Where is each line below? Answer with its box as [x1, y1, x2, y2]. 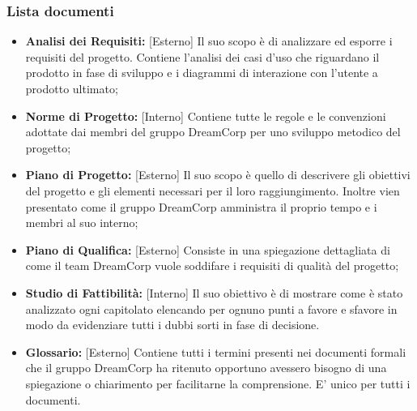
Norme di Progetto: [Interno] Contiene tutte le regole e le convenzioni [25, 107, 386, 124]
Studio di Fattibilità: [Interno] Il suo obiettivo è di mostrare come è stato [25, 284, 403, 301]
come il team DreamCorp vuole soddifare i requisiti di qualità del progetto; [25, 257, 399, 274]
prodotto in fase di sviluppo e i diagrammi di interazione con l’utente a [25, 64, 378, 81]
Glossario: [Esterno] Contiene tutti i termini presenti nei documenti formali [25, 343, 406, 360]
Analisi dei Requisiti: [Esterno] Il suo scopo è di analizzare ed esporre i [25, 32, 393, 49]
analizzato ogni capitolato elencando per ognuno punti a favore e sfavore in [25, 300, 398, 317]
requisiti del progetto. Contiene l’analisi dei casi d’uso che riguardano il [25, 48, 380, 65]
